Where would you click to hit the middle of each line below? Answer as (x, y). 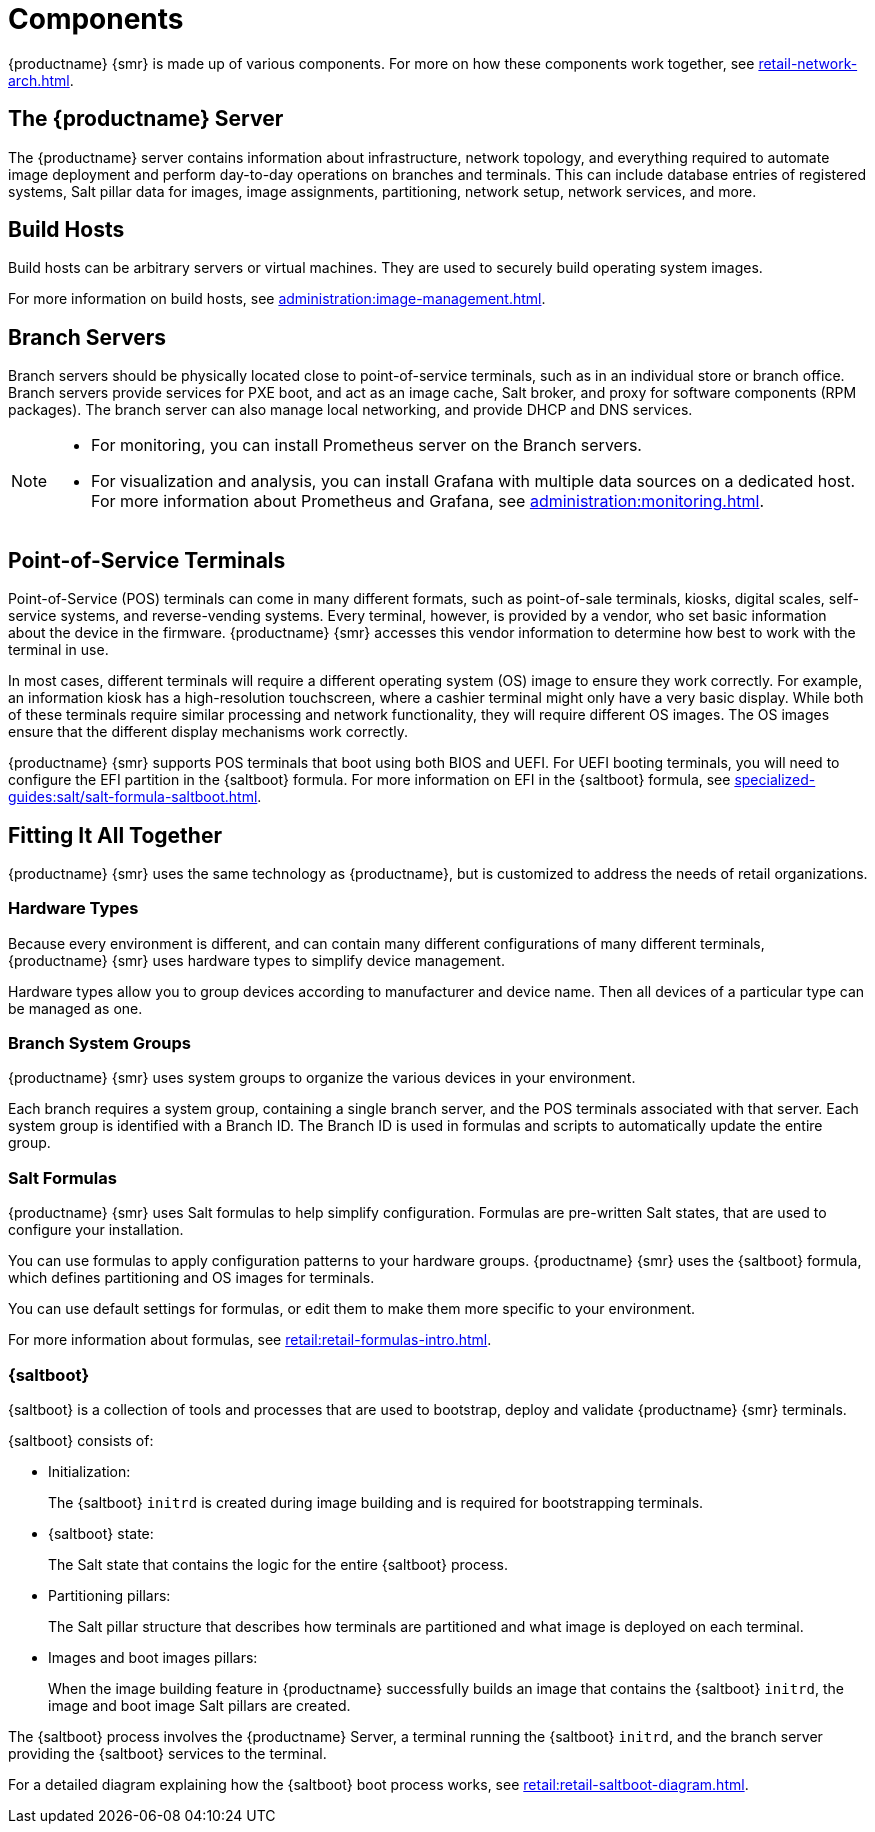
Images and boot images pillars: (153, 1657)
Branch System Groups (99, 1043)
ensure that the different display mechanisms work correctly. (208, 732)
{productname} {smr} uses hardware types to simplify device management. (256, 960)
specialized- (775, 780)
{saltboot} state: (101, 1533)
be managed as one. (75, 1008)
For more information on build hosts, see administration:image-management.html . (277, 299)
